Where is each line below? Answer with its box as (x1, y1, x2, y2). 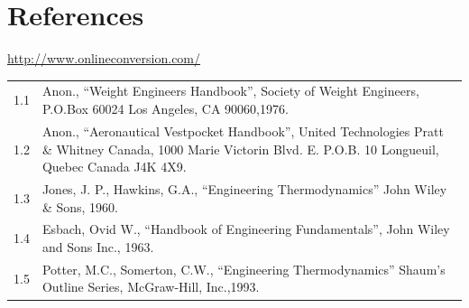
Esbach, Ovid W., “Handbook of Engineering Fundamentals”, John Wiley (41, 219, 450, 238)
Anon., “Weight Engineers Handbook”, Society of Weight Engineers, (41, 81, 419, 100)
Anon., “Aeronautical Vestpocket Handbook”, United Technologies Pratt (41, 121, 444, 140)
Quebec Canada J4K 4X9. (41, 157, 187, 176)
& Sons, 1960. (41, 197, 118, 216)
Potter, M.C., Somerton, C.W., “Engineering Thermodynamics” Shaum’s (41, 259, 446, 278)
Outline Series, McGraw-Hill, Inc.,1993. (41, 277, 260, 296)
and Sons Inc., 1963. (41, 237, 154, 256)
